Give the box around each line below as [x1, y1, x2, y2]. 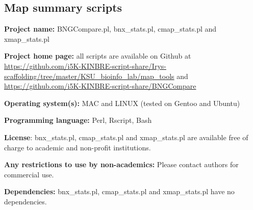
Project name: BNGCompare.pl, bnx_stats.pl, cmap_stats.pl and [4, 23, 217, 34]
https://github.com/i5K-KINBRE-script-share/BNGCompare [4, 81, 196, 91]
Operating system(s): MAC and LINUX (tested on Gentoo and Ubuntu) [4, 97, 240, 108]
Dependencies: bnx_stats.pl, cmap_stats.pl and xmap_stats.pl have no [4, 186, 235, 197]
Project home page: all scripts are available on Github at [4, 50, 191, 61]
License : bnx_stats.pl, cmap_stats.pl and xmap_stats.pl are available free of [4, 132, 248, 142]
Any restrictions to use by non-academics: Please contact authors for [4, 159, 239, 170]
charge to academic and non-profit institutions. [4, 142, 151, 152]
